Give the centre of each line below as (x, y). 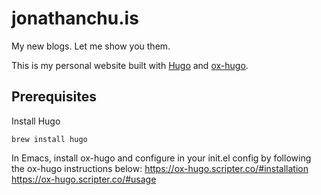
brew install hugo (49, 139)
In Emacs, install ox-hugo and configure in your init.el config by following (161, 158)
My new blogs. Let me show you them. (91, 46)
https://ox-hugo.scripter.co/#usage (84, 179)
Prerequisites (54, 97)
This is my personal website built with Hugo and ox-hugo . (130, 65)
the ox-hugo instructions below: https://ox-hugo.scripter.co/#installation (160, 168)
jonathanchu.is (75, 18)
